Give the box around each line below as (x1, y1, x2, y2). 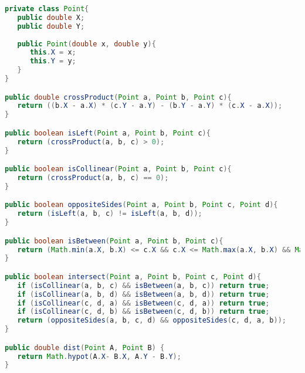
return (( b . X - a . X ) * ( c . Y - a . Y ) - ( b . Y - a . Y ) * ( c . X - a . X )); (17, 101, 283, 110)
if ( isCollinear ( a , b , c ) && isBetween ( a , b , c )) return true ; (17, 281, 270, 290)
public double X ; (17, 13, 85, 22)
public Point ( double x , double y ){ (17, 39, 156, 48)
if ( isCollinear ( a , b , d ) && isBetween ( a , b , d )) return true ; (17, 290, 270, 299)
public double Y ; (17, 22, 85, 30)
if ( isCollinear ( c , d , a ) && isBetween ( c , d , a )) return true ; (17, 299, 270, 307)
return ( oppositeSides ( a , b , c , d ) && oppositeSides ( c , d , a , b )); (17, 316, 286, 325)
